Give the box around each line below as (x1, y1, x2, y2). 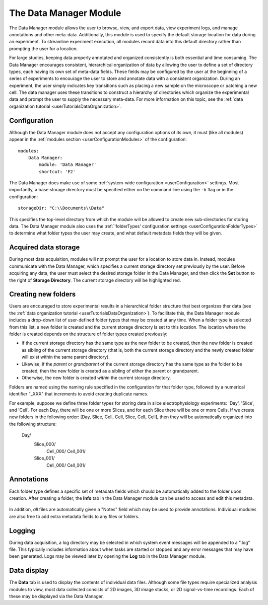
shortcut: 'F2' (39, 169, 76, 174)
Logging (9, 527, 36, 535)
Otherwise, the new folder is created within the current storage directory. (21, 375, 171, 381)
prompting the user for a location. (9, 45, 78, 52)
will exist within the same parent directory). (21, 354, 110, 360)
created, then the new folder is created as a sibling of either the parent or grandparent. (21, 368, 200, 374)
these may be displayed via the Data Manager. (9, 594, 104, 600)
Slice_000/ (34, 441, 56, 447)
